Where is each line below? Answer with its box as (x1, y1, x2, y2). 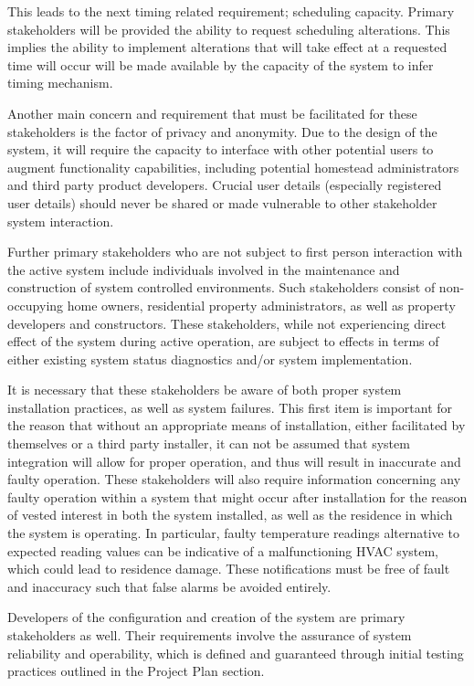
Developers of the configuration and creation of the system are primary (7, 607, 406, 627)
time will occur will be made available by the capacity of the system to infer (7, 55, 434, 74)
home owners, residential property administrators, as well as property (67, 295, 456, 314)
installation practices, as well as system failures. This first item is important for (7, 397, 453, 417)
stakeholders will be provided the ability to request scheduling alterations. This (7, 19, 450, 38)
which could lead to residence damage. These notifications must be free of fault (7, 559, 450, 578)
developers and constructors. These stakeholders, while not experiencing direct (7, 313, 447, 332)
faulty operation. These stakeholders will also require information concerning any (7, 470, 461, 489)
